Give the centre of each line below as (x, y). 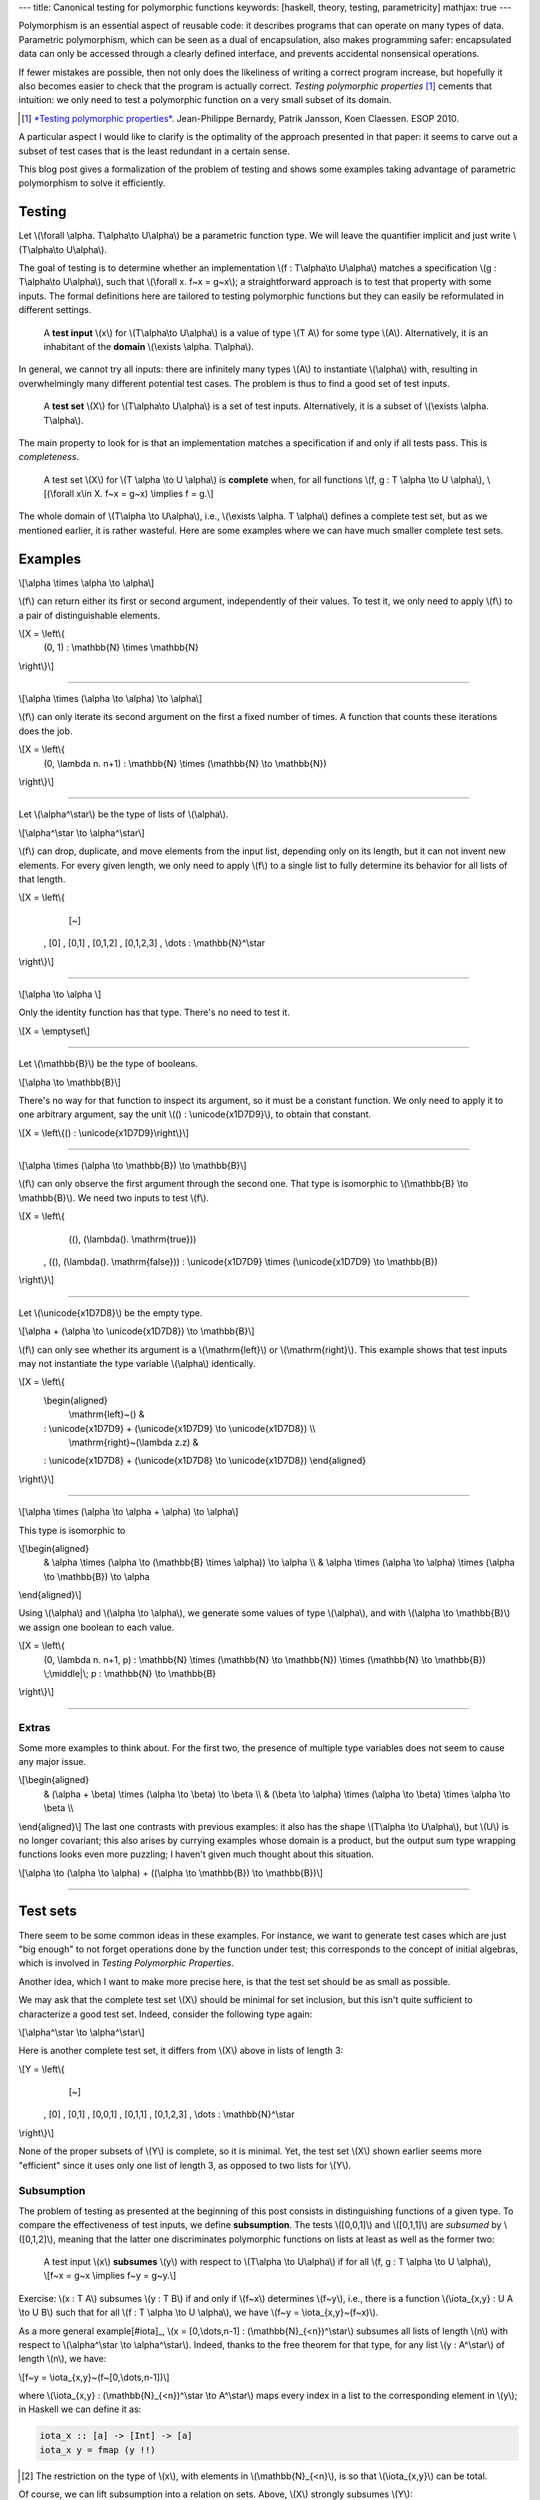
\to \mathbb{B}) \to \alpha (96, 1576)
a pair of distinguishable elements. (89, 615)
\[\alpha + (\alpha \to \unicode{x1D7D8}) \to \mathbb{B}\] (136, 1331)
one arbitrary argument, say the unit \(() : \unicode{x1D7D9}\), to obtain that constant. (195, 1114)
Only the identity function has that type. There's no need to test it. (154, 1012)
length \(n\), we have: (62, 2359)
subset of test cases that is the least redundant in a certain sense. (154, 151)
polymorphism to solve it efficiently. (92, 183)
